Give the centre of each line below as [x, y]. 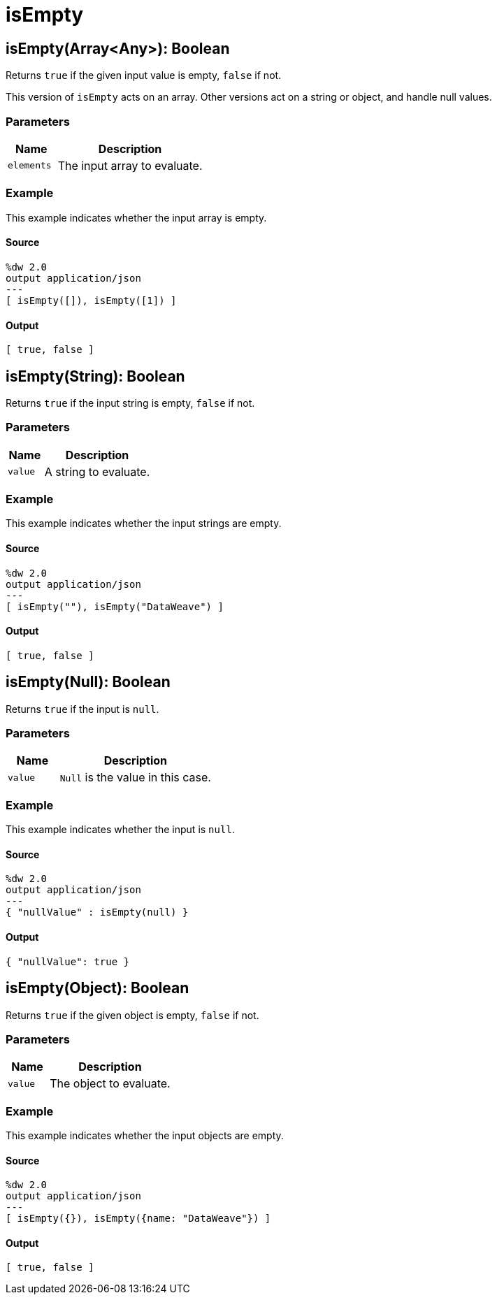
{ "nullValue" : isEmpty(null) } [97, 912]
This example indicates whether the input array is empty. [136, 217]
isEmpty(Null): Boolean [88, 682]
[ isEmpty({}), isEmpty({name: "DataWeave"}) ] [138, 1219]
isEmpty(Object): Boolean [98, 988]
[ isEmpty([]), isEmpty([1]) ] [91, 300]
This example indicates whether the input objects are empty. [145, 1136]
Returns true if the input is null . [82, 709]
